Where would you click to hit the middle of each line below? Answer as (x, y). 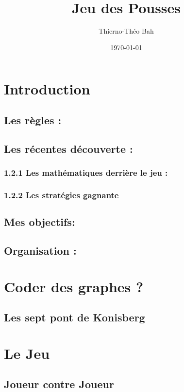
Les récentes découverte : (68, 148)
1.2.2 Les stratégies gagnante (61, 195)
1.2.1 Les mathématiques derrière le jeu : (86, 172)
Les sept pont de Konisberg (75, 317)
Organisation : (40, 250)
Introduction (47, 89)
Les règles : (33, 120)
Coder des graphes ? (74, 286)
